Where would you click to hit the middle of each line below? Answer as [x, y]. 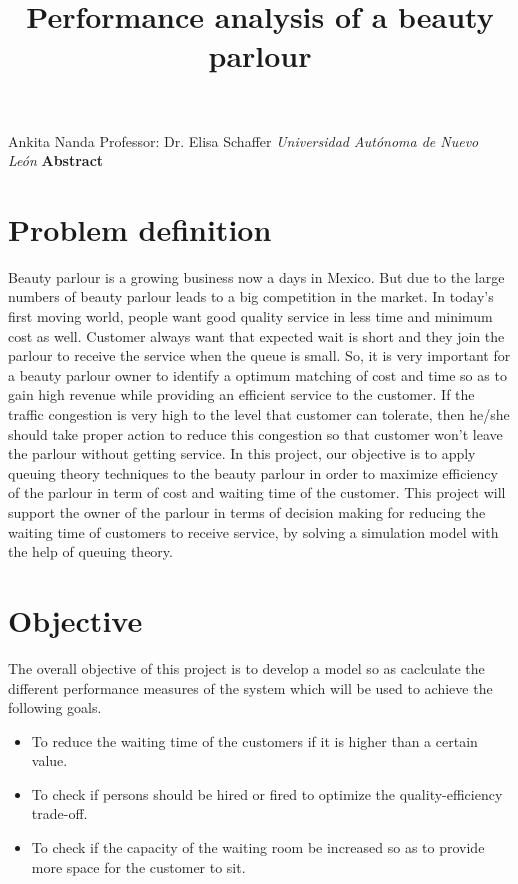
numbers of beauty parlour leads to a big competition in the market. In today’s [251, 296]
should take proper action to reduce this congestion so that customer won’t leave [255, 433]
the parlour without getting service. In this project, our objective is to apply [242, 453]
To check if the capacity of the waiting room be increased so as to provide [258, 847]
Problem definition [140, 228]
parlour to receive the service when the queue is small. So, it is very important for [259, 355]
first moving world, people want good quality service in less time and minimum [250, 316]
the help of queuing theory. [90, 551]
